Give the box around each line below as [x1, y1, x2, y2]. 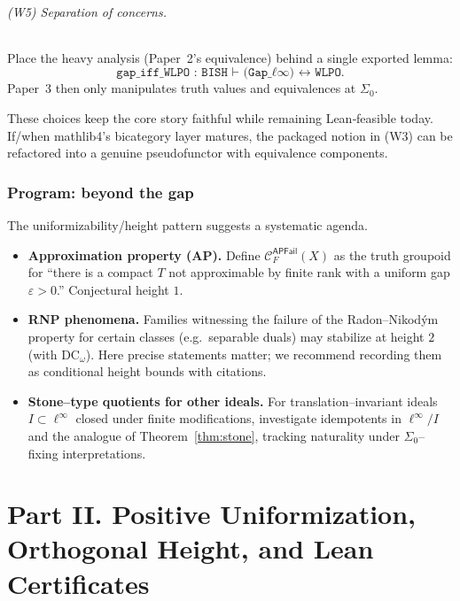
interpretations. [62, 443, 146, 462]
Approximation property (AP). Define [27, 245, 261, 264]
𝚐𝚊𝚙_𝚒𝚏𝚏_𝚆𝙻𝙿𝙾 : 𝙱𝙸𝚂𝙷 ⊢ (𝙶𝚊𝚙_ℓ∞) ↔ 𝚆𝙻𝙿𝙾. [116, 66, 345, 80]
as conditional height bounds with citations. [27, 362, 267, 381]
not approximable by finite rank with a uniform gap [168, 263, 450, 281]
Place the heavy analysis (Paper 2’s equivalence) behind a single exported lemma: [7, 48, 453, 66]
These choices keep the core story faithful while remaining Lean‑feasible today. [7, 108, 433, 127]
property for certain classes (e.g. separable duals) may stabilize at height [27, 327, 425, 345]
